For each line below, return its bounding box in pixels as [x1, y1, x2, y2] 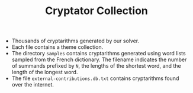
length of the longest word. [11, 69, 78, 76]
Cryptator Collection [45, 4, 148, 18]
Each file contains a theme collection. [11, 44, 104, 51]
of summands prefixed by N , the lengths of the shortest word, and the [11, 62, 182, 69]
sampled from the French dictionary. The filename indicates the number [11, 56, 187, 63]
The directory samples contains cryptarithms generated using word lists [11, 50, 186, 57]
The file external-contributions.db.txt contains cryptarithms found [11, 75, 179, 82]
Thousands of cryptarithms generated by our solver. [11, 37, 140, 45]
